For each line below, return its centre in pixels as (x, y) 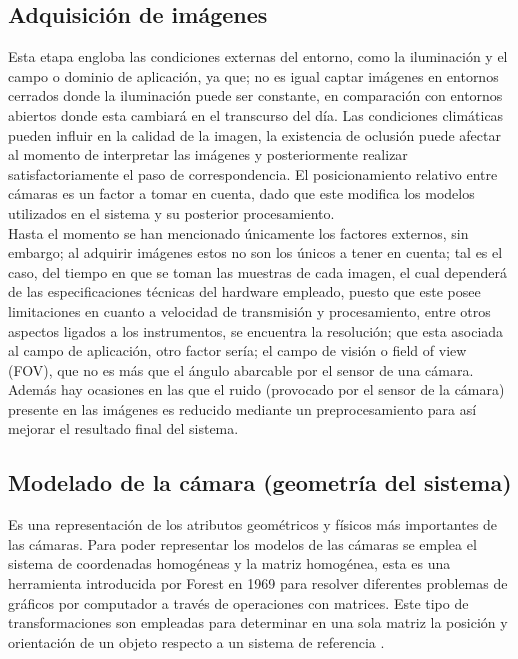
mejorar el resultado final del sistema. (123, 428)
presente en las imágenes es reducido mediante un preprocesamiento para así (242, 408)
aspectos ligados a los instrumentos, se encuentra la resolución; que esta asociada (256, 330)
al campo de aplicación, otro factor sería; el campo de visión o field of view (237, 350)
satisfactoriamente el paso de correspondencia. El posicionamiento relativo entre (253, 173)
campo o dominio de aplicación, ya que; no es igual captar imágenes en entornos (253, 75)
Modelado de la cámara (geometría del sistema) (260, 482)
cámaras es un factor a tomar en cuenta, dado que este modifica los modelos (241, 193)
